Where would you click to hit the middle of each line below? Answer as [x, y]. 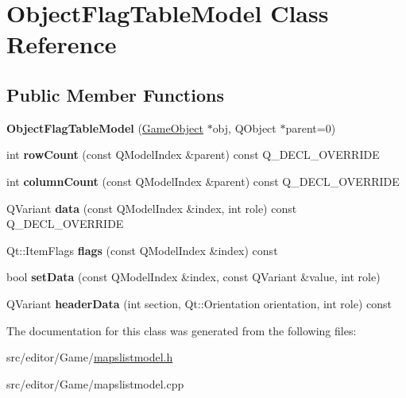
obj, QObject [244, 128]
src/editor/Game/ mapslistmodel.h [90, 357]
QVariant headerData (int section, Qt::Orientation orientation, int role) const [199, 303]
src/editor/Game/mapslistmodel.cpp [95, 383]
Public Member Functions [115, 94]
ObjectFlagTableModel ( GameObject [105, 128]
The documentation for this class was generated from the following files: [182, 330]
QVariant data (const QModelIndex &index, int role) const [152, 208]
